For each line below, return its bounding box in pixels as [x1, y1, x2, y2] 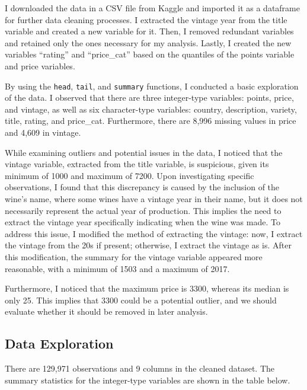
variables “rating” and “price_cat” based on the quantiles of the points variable [5, 48, 295, 60]
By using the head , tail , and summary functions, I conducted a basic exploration [5, 79, 299, 92]
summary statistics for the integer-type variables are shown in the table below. [5, 373, 290, 386]
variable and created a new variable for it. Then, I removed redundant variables [5, 25, 294, 37]
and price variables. [5, 59, 75, 72]
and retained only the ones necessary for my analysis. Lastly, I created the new [5, 36, 292, 49]
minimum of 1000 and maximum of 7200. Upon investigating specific [5, 169, 254, 181]
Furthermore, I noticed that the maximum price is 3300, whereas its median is [5, 282, 289, 295]
